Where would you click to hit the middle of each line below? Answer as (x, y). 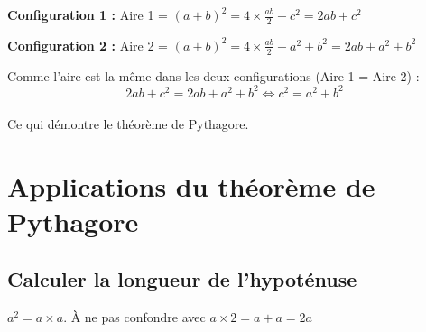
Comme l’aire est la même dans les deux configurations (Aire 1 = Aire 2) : (213, 75)
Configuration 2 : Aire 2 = (88, 45)
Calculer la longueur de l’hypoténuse (182, 278)
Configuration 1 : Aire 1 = (88, 14)
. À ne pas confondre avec (134, 316)
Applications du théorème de (191, 186)
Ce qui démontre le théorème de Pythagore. (128, 124)
